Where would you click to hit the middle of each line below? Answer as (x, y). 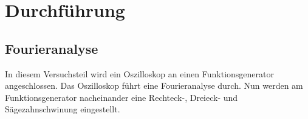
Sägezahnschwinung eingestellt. (63, 109)
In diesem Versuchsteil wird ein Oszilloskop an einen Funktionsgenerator (139, 73)
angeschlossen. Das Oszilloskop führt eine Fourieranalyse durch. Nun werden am (154, 85)
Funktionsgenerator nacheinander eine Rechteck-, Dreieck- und (121, 97)
